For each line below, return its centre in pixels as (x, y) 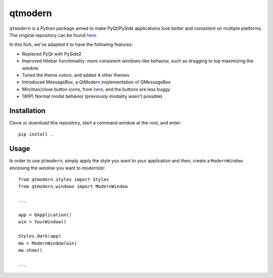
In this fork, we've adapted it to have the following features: (71, 44)
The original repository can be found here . (53, 35)
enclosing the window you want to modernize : (57, 168)
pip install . (36, 134)
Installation (27, 110)
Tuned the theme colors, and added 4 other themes (76, 75)
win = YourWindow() (42, 222)
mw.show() (30, 250)
